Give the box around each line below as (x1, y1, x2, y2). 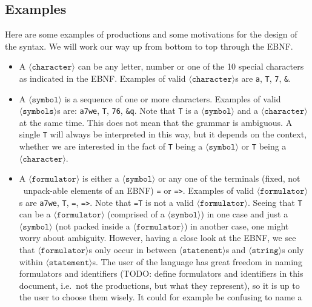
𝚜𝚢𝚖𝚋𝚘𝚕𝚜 (22, 107, 54, 116)
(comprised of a (107, 208, 165, 220)
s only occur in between (88, 243, 176, 256)
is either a (82, 172, 119, 185)
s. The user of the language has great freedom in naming (92, 255, 302, 268)
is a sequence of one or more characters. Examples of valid (64, 92, 281, 105)
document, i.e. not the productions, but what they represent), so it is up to (19, 279, 300, 291)
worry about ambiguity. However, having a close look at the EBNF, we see (19, 231, 296, 244)
